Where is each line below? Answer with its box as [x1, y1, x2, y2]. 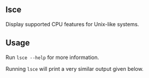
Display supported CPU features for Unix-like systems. [5, 20, 140, 27]
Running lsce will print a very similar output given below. [5, 65, 144, 72]
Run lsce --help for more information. [5, 54, 99, 61]
